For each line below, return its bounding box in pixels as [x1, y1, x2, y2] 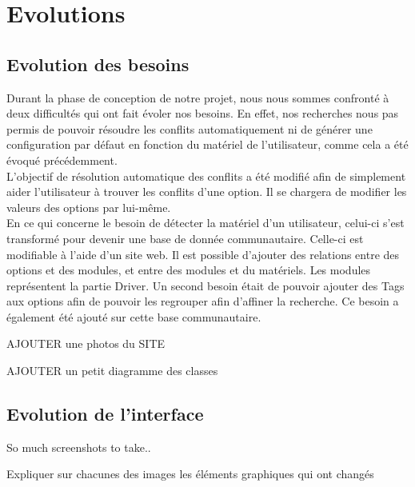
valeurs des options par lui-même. [6, 198, 171, 215]
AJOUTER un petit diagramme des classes [6, 362, 218, 379]
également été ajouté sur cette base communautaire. [6, 308, 261, 325]
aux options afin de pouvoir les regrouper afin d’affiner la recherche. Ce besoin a [6, 293, 399, 309]
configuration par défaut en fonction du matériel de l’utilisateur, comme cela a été [6, 136, 409, 153]
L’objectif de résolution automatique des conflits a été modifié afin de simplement [6, 167, 406, 184]
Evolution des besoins [6, 51, 190, 76]
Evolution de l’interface [6, 401, 204, 426]
